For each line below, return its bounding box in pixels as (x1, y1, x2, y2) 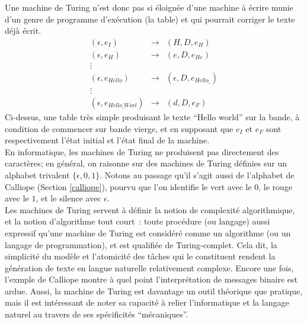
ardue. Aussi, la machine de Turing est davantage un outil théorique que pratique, (5, 284, 303, 297)
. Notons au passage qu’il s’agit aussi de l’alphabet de (100, 168, 295, 181)
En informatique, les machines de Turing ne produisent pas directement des (5, 145, 279, 158)
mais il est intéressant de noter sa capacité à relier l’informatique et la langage (5, 296, 289, 309)
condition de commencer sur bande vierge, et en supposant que (5, 122, 234, 134)
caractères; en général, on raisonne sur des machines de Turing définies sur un (5, 157, 287, 169)
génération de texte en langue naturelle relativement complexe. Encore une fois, (5, 261, 294, 274)
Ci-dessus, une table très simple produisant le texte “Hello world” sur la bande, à (5, 110, 300, 123)
